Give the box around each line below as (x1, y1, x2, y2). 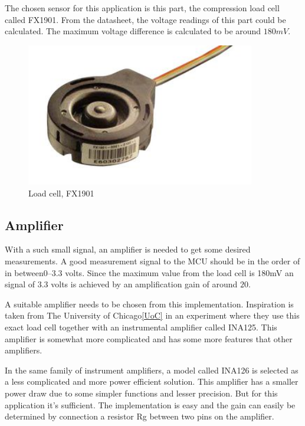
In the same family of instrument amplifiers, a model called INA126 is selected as (5, 363, 299, 376)
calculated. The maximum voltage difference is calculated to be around (5, 25, 261, 37)
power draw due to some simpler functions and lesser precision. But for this (5, 386, 278, 399)
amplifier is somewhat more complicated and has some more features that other (5, 332, 293, 345)
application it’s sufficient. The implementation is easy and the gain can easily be (5, 398, 296, 411)
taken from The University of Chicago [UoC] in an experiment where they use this (5, 309, 300, 322)
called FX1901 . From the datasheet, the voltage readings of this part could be (5, 13, 286, 25)
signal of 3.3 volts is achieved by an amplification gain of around (5, 278, 238, 290)
